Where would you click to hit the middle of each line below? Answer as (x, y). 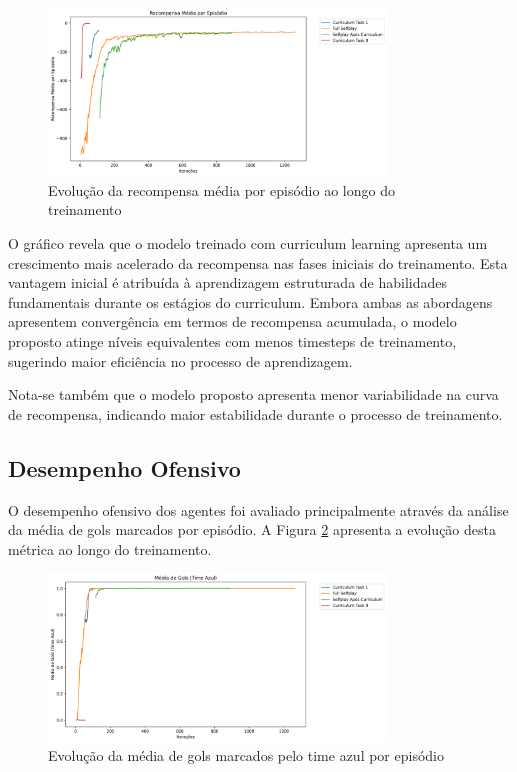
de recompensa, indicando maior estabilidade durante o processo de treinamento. (255, 413)
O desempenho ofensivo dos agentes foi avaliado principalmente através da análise (258, 509)
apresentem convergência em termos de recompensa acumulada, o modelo (232, 321)
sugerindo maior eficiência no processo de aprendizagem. (180, 360)
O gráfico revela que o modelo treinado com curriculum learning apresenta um (248, 243)
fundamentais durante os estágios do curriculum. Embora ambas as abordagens (250, 301)
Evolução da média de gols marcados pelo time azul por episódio (246, 755)
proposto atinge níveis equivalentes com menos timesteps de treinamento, (232, 341)
